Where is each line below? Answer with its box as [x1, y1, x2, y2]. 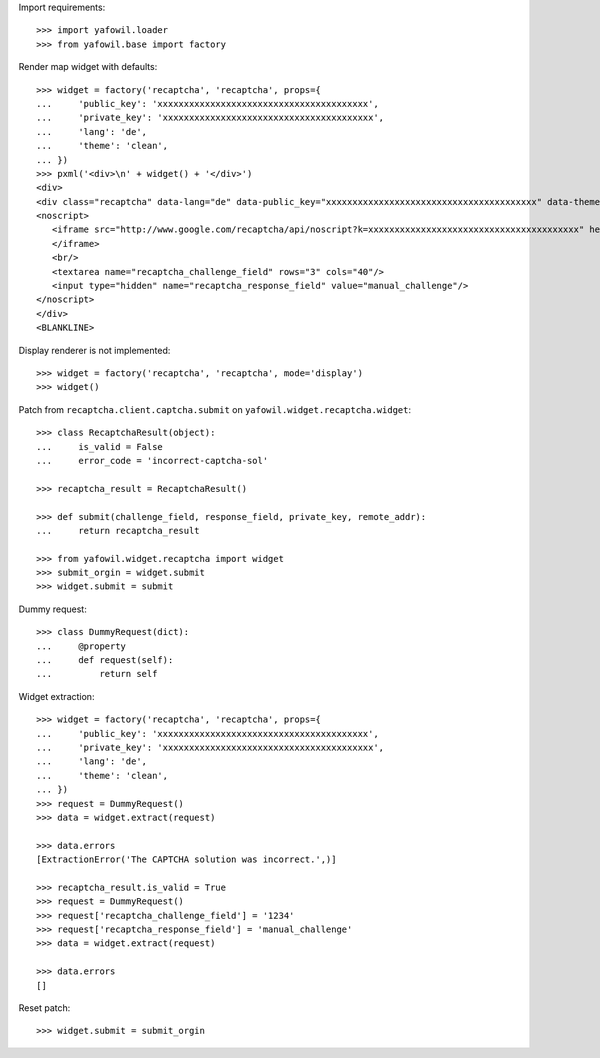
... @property [36, 640, 127, 652]
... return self [36, 668, 158, 680]
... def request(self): [36, 655, 174, 666]
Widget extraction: [18, 690, 95, 702]
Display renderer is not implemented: [18, 344, 171, 356]
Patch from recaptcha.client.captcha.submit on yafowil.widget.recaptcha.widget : [18, 403, 412, 415]
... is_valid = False [36, 441, 164, 452]
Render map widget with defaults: [18, 61, 158, 73]
